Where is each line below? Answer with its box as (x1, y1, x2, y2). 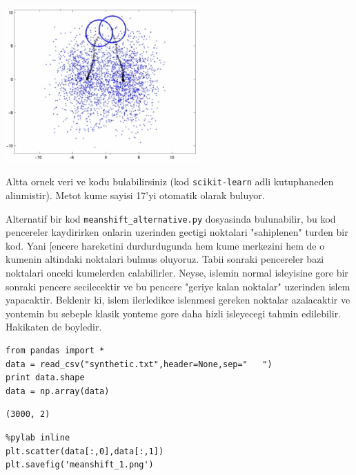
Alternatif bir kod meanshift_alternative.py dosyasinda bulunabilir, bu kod (6, 211, 336, 225)
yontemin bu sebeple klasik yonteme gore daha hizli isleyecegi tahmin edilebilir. (6, 306, 342, 320)
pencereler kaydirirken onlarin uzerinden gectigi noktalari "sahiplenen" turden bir (6, 225, 348, 239)
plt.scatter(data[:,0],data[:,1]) (6, 446, 164, 456)
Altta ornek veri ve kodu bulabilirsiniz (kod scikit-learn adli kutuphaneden (6, 174, 334, 189)
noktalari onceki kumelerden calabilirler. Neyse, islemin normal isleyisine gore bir (6, 266, 348, 280)
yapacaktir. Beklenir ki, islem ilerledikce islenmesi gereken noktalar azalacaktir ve (6, 292, 350, 307)
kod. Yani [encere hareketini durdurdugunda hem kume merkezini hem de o (6, 238, 325, 252)
